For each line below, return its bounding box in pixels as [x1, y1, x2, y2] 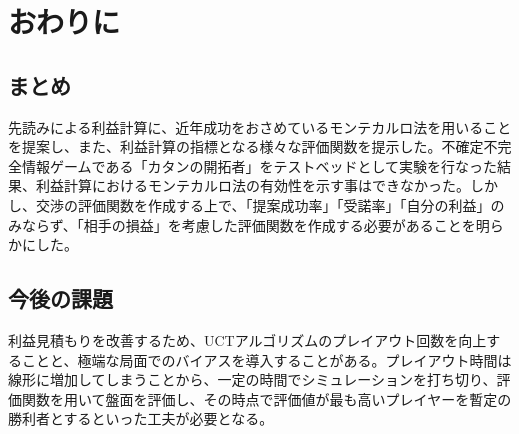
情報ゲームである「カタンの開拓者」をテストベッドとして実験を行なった [21, 155, 498, 176]
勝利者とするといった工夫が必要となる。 [8, 408, 274, 429]
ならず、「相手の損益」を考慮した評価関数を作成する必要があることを [21, 214, 476, 235]
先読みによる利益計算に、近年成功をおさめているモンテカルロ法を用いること [8, 116, 512, 137]
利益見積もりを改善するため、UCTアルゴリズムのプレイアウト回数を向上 [8, 329, 487, 350]
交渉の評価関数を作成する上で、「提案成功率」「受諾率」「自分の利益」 [35, 194, 491, 215]
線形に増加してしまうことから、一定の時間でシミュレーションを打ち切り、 [8, 369, 497, 390]
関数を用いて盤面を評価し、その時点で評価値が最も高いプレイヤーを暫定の [21, 388, 512, 409]
